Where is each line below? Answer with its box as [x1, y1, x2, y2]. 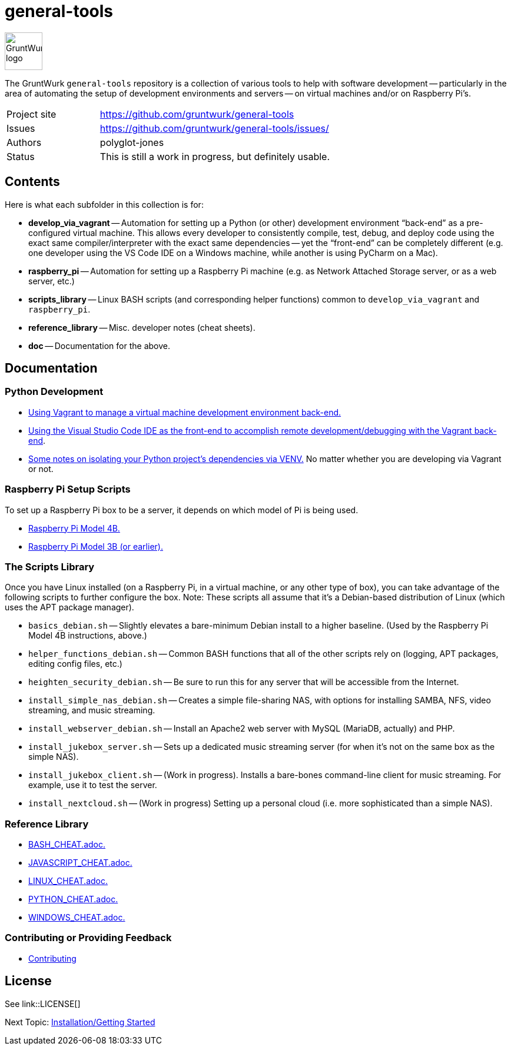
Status [6, 150, 35, 162]
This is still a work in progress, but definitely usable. [99, 150, 330, 162]
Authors [6, 136, 42, 148]
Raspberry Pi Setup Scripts [5, 483, 131, 496]
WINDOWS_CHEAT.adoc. [28, 912, 125, 923]
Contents [5, 174, 60, 190]
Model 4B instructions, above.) [28, 630, 147, 641]
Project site [6, 108, 57, 120]
